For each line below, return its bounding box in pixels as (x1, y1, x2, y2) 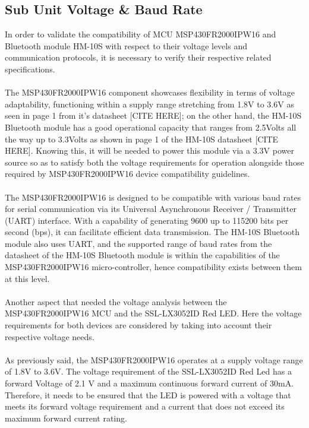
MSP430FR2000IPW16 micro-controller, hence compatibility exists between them (5, 261, 302, 273)
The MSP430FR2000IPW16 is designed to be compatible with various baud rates (5, 191, 301, 203)
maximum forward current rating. (5, 411, 127, 424)
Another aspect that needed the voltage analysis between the (5, 295, 227, 307)
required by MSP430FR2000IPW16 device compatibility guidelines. (5, 167, 250, 180)
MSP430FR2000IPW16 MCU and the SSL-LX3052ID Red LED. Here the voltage (5, 307, 302, 319)
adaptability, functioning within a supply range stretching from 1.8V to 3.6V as (5, 97, 294, 110)
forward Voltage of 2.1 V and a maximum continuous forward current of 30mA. (5, 377, 294, 389)
